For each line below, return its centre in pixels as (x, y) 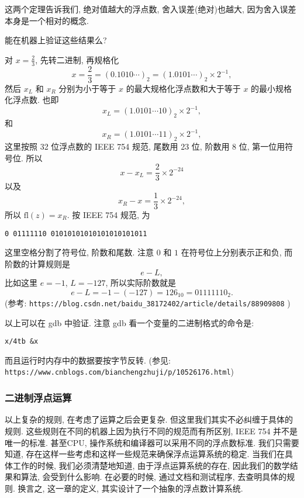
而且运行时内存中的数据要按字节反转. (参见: (88, 360)
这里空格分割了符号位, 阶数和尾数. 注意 (80, 252)
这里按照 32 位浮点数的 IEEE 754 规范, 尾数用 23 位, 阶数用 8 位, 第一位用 (145, 146)
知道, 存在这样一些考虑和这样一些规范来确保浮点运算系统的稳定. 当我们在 (145, 454)
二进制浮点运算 (38, 398)
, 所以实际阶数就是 (141, 283)
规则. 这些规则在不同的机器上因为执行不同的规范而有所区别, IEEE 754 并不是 (151, 430)
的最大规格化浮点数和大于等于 (183, 88)
